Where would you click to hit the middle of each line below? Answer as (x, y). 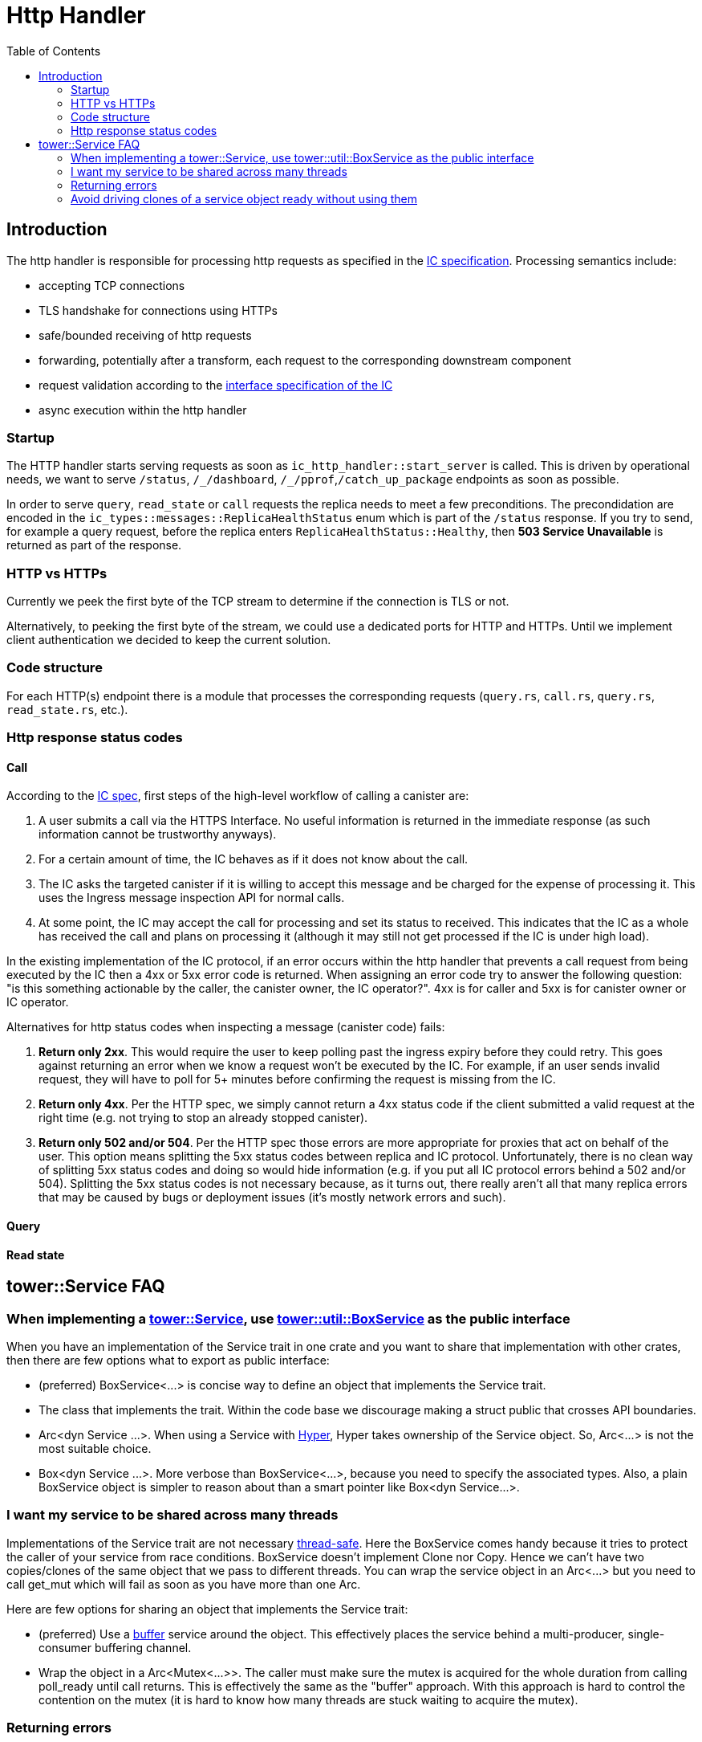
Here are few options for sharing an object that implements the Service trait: (207, 1609)
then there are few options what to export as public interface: (168, 1361)
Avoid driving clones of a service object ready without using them (244, 198)
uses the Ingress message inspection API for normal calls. (192, 898)
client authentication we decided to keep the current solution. (169, 640)
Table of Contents (54, 51)
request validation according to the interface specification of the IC (216, 385)
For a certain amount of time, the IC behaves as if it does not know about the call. (254, 859)
